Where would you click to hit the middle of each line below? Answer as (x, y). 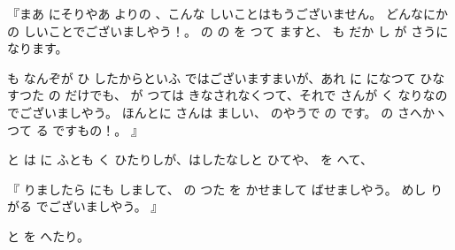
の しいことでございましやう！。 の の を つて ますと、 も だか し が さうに (228, 30)
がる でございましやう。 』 (85, 206)
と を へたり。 (49, 235)
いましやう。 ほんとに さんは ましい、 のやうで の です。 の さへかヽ (245, 112)
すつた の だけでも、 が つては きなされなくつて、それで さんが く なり (215, 95)
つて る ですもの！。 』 (75, 129)
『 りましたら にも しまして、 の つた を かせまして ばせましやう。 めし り (225, 189)
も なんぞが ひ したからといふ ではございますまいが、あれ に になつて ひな (226, 77)
